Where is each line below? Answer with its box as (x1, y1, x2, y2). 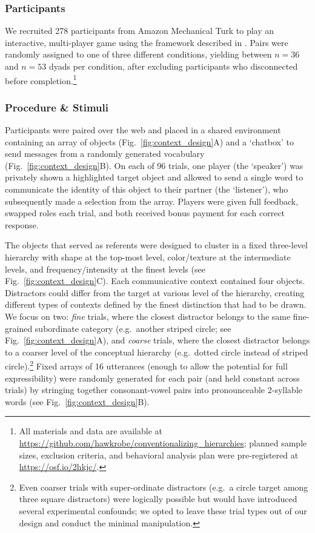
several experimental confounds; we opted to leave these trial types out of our (19, 504, 307, 517)
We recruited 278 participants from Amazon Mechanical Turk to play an (5, 24, 274, 37)
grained (5, 322, 33, 334)
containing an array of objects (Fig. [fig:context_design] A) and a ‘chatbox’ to (5, 135, 294, 148)
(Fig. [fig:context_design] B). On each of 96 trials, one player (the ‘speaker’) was (5, 159, 303, 171)
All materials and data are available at (19, 425, 163, 437)
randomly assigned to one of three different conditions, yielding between (5, 48, 272, 61)
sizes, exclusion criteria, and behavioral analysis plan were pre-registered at (19, 448, 299, 461)
